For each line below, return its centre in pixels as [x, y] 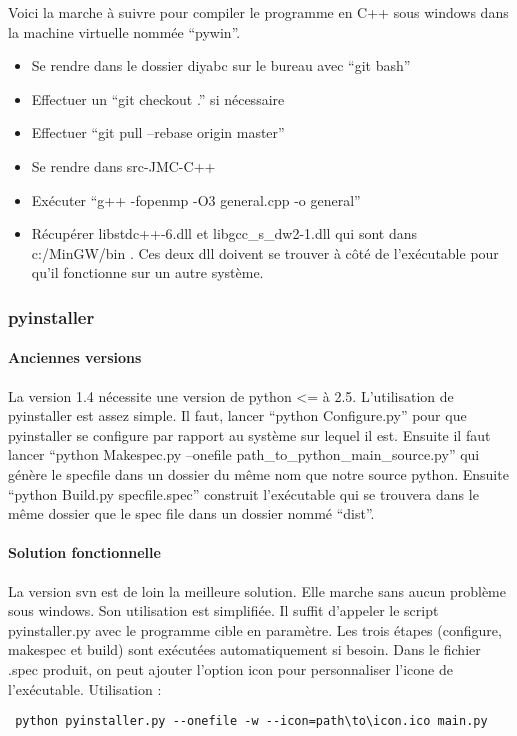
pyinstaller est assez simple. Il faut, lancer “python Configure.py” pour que [237, 415]
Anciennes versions [75, 357]
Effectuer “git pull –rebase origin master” [158, 132]
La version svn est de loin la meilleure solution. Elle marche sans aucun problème [257, 590]
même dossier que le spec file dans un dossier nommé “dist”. [191, 513]
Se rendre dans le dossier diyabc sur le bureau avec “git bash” [221, 65]
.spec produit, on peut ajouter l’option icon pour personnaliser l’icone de [231, 668]
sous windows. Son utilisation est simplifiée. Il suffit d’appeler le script [223, 610]
